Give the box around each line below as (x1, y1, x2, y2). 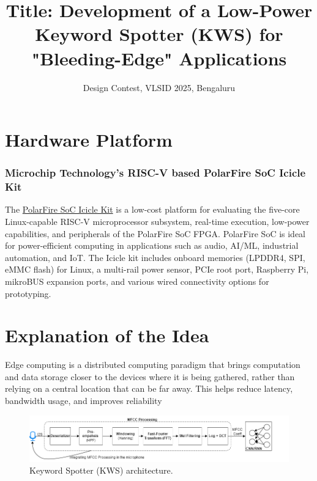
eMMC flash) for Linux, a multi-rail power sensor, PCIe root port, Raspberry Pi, (5, 263, 309, 276)
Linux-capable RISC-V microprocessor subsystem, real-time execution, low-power (5, 215, 310, 228)
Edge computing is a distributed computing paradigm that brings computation (5, 358, 300, 371)
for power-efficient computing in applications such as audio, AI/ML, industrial (5, 239, 299, 252)
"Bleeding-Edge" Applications (31, 45, 287, 70)
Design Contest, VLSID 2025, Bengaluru (83, 81, 236, 94)
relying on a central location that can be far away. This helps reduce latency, (5, 382, 293, 395)
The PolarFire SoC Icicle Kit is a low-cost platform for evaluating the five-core (5, 203, 300, 216)
